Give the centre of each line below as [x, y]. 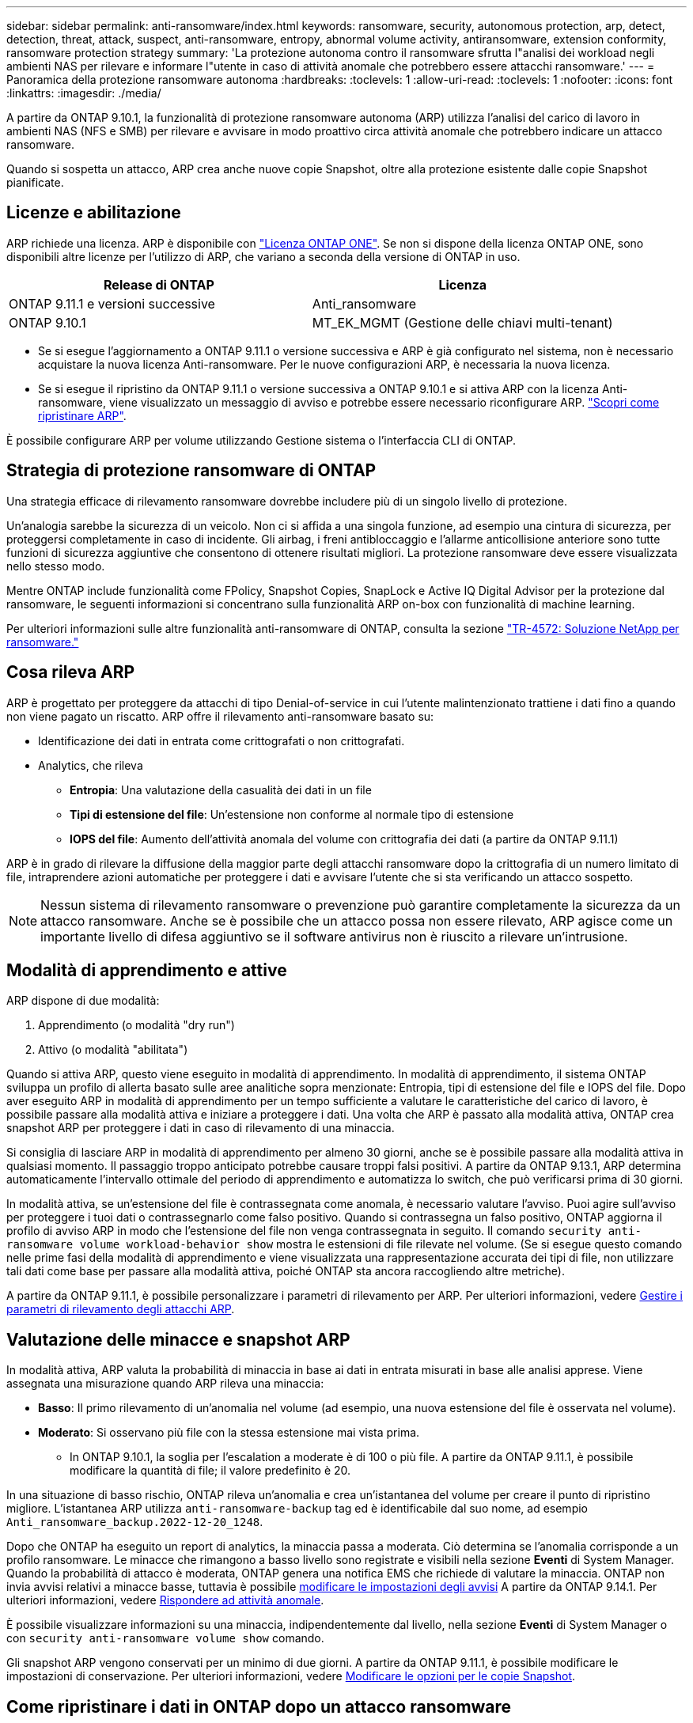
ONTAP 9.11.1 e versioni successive [112, 303]
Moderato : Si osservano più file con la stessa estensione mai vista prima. [229, 1433]
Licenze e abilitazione [94, 213]
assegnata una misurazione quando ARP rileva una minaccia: [165, 1384]
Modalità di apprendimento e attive [147, 970]
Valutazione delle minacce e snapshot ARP [178, 1339]
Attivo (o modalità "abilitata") [113, 1050]
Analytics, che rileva [91, 765]
